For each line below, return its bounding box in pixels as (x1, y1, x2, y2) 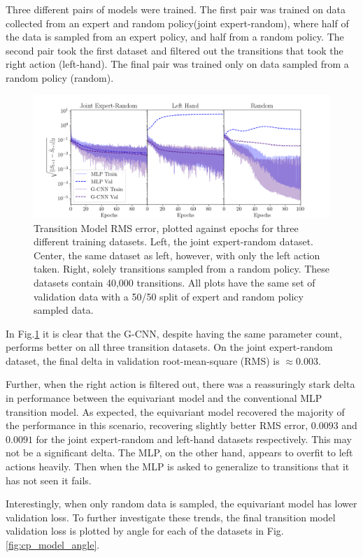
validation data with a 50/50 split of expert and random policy (34, 289, 304, 303)
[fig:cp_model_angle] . (6, 537, 100, 552)
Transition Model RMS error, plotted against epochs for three (34, 220, 299, 235)
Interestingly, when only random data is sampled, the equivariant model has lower (6, 496, 357, 511)
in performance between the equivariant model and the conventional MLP (6, 391, 322, 405)
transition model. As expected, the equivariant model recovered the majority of (6, 404, 345, 419)
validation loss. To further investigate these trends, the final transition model (6, 509, 336, 524)
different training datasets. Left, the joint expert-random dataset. (34, 234, 313, 249)
